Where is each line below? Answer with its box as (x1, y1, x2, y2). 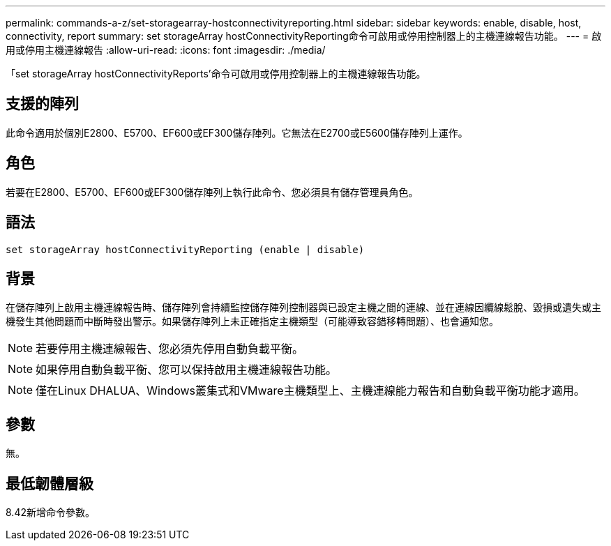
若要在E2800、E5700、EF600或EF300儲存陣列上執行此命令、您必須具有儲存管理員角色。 (6, 185, 418, 198)
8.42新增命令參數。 (6, 506, 95, 519)
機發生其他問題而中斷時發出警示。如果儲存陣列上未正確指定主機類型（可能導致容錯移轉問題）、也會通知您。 (6, 315, 499, 328)
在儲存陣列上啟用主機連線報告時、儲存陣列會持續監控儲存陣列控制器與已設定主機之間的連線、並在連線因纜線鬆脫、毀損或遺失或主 (6, 301, 601, 314)
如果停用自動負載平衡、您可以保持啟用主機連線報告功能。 (36, 363, 338, 377)
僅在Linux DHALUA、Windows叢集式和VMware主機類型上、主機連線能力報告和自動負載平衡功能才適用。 (36, 384, 585, 398)
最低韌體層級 (6, 474, 93, 492)
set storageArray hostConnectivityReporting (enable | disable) (6, 243, 365, 255)
